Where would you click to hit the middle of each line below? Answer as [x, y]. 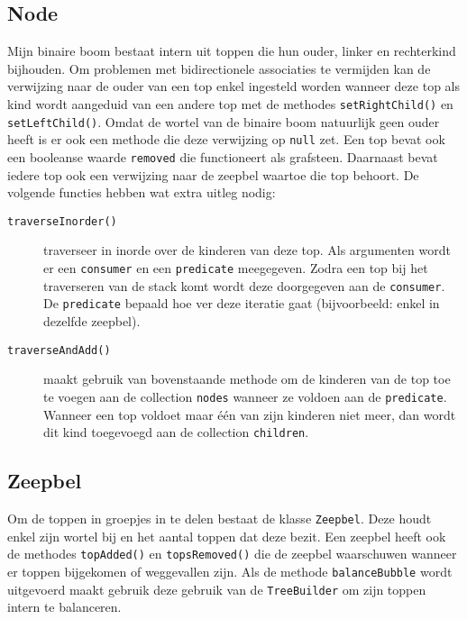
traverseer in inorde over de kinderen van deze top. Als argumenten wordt [247, 250]
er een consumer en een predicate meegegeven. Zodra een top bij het [236, 268]
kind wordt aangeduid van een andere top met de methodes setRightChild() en [230, 103]
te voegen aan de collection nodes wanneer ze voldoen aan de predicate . [245, 396]
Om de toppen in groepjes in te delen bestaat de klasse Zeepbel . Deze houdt [220, 518]
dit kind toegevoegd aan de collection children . [176, 432]
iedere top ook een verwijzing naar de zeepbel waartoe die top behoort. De [213, 174]
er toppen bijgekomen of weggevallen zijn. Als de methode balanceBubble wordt [230, 571]
